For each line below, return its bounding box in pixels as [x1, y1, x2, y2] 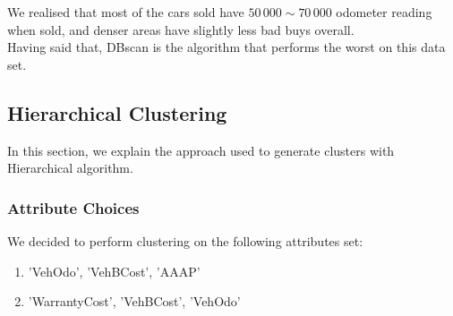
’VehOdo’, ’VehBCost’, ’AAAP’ [28, 261, 201, 280]
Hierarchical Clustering [7, 98, 227, 126]
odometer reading [336, 3, 432, 21]
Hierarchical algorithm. [7, 158, 133, 177]
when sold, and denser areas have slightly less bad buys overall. [7, 20, 355, 38]
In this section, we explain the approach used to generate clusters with [7, 141, 395, 159]
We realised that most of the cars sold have [7, 3, 244, 21]
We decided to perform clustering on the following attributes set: [7, 231, 363, 250]
